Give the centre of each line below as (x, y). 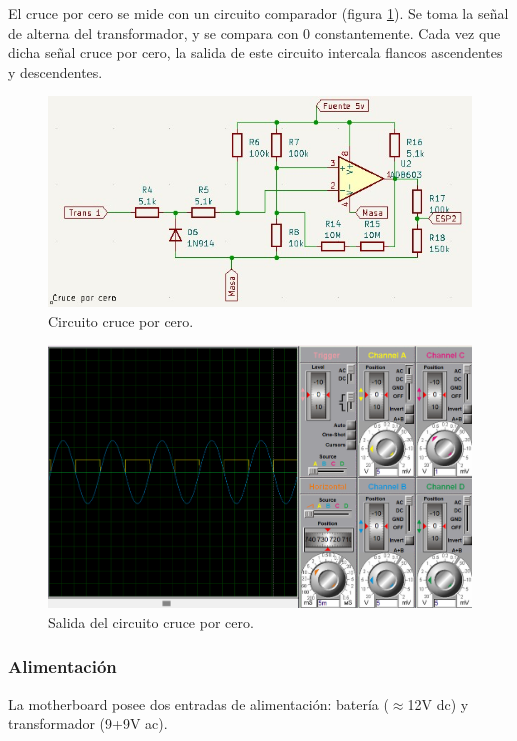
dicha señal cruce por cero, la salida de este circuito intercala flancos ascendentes (255, 52)
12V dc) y (438, 703)
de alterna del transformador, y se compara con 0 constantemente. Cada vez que (254, 32)
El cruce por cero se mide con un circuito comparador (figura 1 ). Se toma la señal (258, 13)
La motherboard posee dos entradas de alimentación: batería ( (198, 703)
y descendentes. (55, 71)
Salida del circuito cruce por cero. (151, 621)
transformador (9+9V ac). (88, 723)
